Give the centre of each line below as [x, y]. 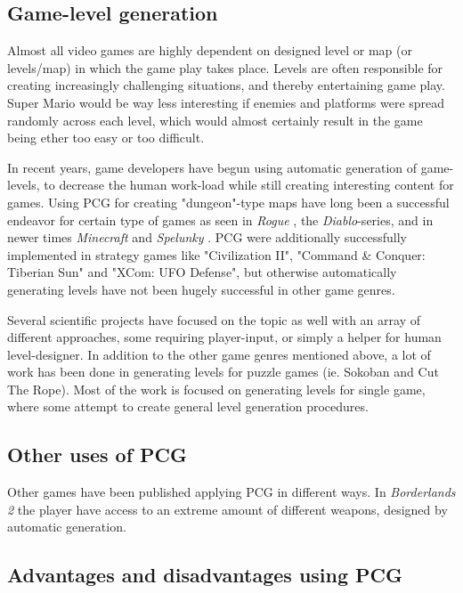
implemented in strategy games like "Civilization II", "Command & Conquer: [216, 254]
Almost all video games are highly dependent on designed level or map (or [210, 50]
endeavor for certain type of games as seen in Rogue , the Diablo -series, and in [220, 219]
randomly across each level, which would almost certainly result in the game [215, 120]
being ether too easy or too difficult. [106, 138]
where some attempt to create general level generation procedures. [188, 406]
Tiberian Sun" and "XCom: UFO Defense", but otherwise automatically [202, 272]
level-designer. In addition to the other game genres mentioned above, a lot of [219, 354]
